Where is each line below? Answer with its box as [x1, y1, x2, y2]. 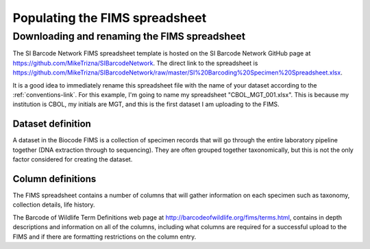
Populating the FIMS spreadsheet [12, 10, 207, 25]
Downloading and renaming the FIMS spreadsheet [12, 30, 246, 42]
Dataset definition [12, 118, 92, 130]
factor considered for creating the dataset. [12, 155, 133, 163]
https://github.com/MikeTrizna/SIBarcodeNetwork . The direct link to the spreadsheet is [12, 59, 258, 67]
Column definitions [12, 173, 97, 185]
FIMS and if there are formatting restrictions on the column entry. [12, 233, 197, 241]
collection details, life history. [12, 200, 95, 209]
